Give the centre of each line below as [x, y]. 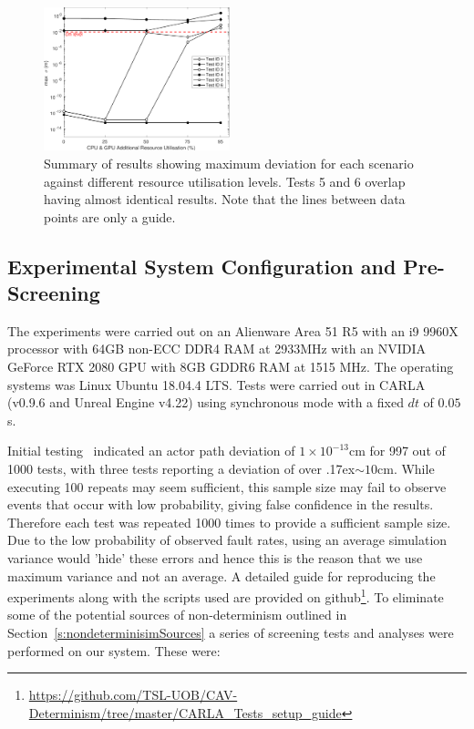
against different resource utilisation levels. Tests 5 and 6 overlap [225, 181]
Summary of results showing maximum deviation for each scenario [229, 163]
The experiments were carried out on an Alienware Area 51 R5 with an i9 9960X [233, 330]
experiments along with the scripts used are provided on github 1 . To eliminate [226, 596]
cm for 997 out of [397, 451]
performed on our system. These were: [114, 650]
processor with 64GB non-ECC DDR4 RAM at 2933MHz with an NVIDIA [217, 349]
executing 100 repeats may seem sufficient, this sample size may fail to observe [227, 486]
